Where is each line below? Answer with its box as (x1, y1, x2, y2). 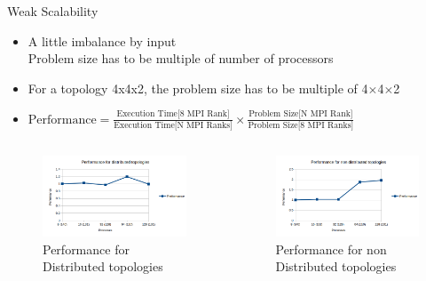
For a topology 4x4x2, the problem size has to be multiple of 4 (28, 78, 368, 97)
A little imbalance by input (28, 31, 177, 50)
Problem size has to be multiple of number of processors (28, 49, 334, 68)
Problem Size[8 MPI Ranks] (248, 121, 354, 130)
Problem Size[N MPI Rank (248, 109, 351, 119)
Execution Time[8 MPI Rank (116, 109, 227, 119)
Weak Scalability (7, 2, 99, 20)
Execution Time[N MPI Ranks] (114, 121, 233, 130)
